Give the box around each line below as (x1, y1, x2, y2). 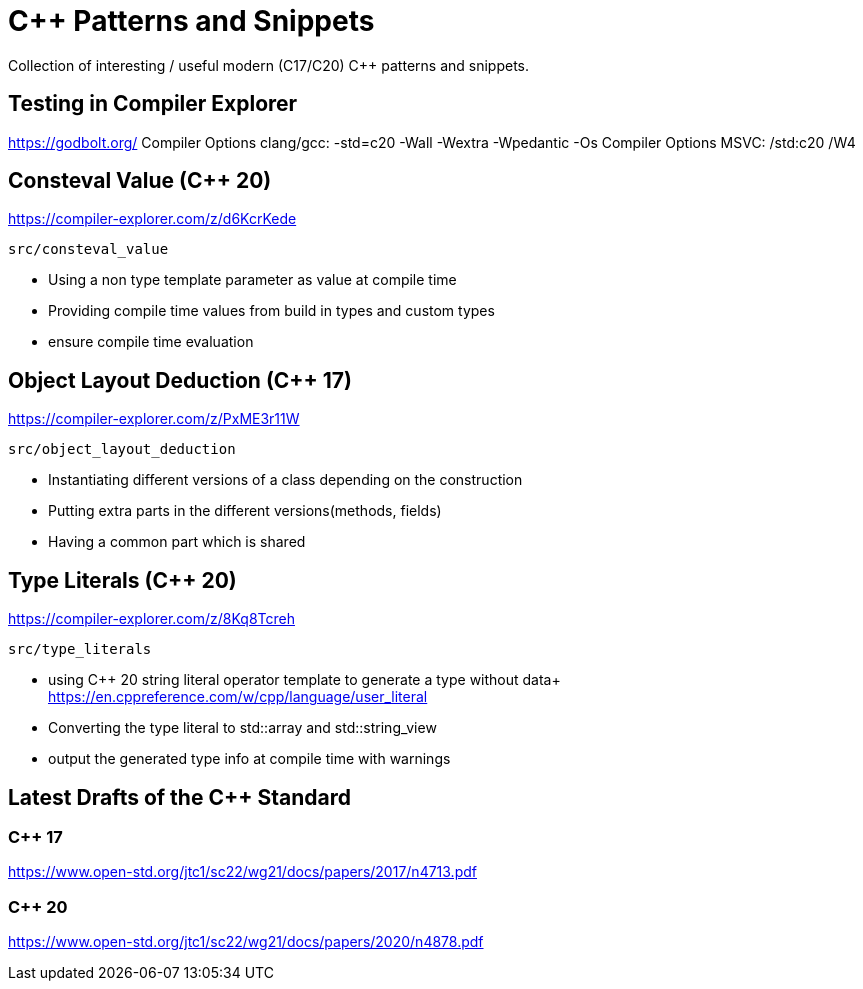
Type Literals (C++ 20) (8, 567, 237, 593)
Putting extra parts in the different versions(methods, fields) (48, 502, 442, 520)
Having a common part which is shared (48, 533, 306, 551)
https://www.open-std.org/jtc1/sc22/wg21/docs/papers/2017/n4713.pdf (8, 863, 477, 881)
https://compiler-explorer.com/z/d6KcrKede (8, 210, 297, 228)
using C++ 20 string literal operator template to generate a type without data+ (48, 671, 561, 689)
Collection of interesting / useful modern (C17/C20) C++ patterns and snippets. (8, 56, 530, 74)
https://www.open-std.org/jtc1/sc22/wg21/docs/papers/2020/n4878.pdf (8, 933, 484, 951)
